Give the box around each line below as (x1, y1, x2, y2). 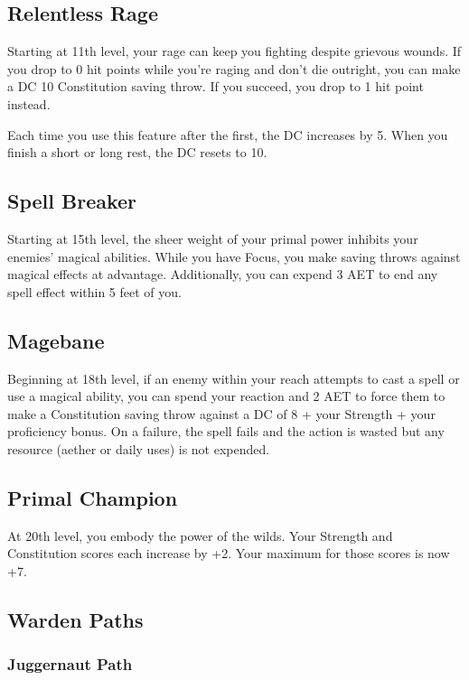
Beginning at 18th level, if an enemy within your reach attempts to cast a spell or (7, 368, 460, 387)
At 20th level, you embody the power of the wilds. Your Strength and (7, 526, 393, 545)
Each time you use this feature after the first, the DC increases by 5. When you (7, 125, 448, 144)
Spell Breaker (7, 187, 137, 215)
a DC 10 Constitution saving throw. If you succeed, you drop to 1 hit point (7, 77, 424, 96)
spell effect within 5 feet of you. (7, 282, 182, 301)
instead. (7, 94, 51, 113)
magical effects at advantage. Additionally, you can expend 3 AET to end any (7, 265, 438, 284)
